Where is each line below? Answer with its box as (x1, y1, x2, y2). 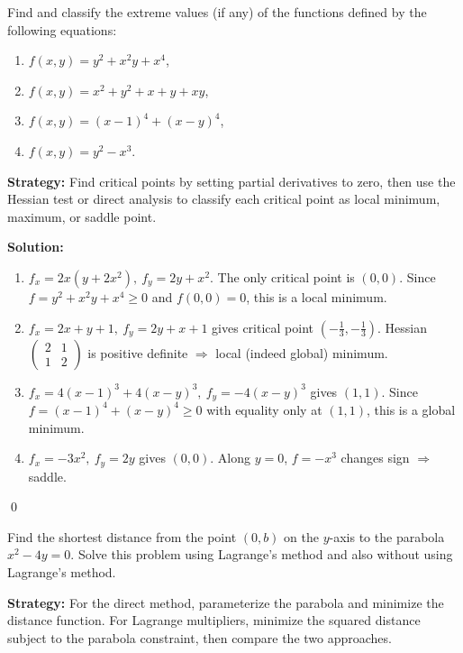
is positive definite (87, 343, 188, 362)
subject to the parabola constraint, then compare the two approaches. (7, 628, 392, 647)
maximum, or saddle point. (7, 207, 157, 225)
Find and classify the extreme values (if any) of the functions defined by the (7, 3, 427, 21)
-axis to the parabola (329, 527, 445, 546)
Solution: (7, 237, 64, 256)
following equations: (7, 20, 117, 39)
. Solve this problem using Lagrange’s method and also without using (70, 545, 453, 564)
